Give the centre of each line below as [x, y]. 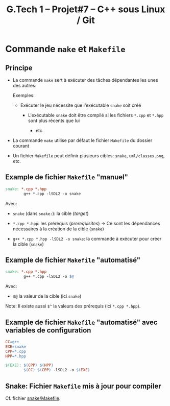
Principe [19, 68]
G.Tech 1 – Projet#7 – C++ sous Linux [86, 9]
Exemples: [23, 95]
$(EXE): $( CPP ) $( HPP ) [29, 365]
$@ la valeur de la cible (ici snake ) [47, 296]
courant [21, 146]
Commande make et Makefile [65, 49]
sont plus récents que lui [54, 121]
